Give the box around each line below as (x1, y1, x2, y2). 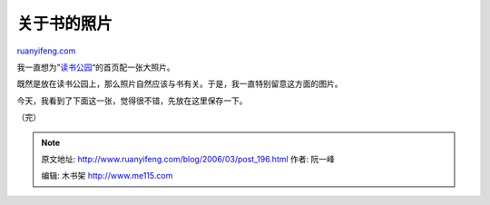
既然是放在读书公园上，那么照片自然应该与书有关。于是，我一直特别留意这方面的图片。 (16, 78, 343, 90)
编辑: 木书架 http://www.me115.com (41, 171, 173, 181)
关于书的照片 (16, 14, 113, 34)
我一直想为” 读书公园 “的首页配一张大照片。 (16, 62, 176, 73)
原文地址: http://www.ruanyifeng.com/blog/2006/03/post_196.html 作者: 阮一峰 (41, 153, 336, 164)
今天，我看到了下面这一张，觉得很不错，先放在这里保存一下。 (16, 95, 248, 106)
